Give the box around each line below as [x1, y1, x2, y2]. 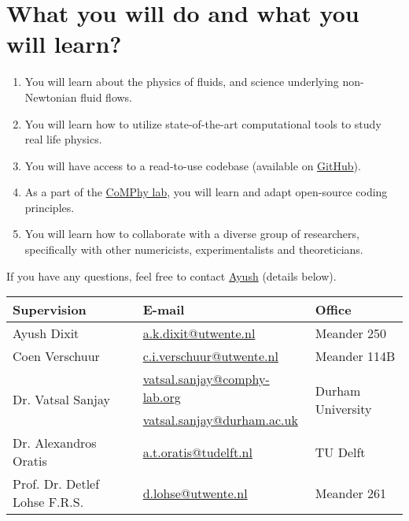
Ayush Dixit [13, 324, 79, 343]
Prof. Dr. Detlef [13, 474, 100, 493]
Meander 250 [315, 324, 387, 343]
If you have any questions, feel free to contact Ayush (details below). [6, 267, 337, 284]
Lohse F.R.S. [13, 493, 84, 512]
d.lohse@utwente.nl [142, 483, 248, 502]
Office [315, 300, 352, 319]
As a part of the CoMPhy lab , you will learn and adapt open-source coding [24, 184, 388, 200]
